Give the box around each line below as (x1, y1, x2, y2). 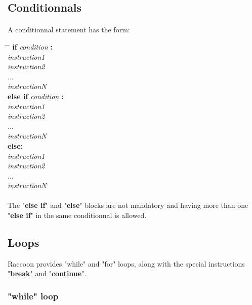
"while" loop (8, 289, 59, 302)
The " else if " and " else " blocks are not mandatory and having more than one (8, 200, 248, 210)
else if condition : (8, 91, 64, 101)
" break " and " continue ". (8, 268, 87, 279)
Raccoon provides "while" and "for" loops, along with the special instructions (8, 258, 245, 269)
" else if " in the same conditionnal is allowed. (8, 210, 147, 221)
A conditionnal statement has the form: (8, 24, 130, 35)
